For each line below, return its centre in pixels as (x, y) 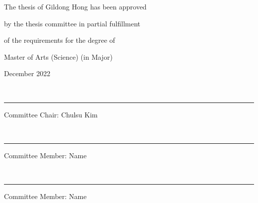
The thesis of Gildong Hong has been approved (75, 6)
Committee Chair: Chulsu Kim (51, 114)
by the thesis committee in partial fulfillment (72, 23)
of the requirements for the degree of (60, 40)
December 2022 (27, 73)
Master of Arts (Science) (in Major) (58, 56)
